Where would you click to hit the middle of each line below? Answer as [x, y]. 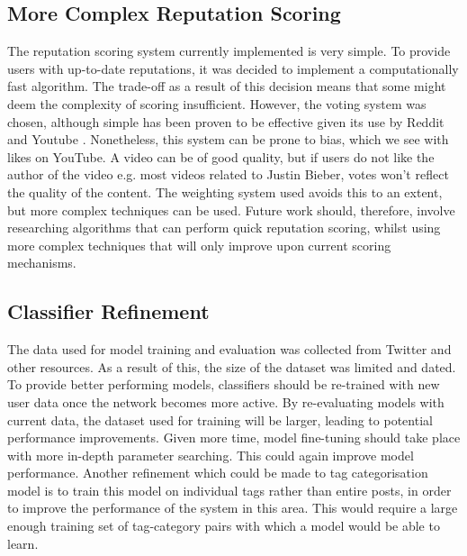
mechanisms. [42, 263]
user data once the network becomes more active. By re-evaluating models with [226, 401]
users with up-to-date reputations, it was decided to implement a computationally [233, 68]
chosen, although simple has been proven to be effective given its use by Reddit [226, 121]
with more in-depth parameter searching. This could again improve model [211, 455]
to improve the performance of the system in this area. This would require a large [233, 508]
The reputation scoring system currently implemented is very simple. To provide [229, 51]
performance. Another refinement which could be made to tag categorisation [218, 473]
